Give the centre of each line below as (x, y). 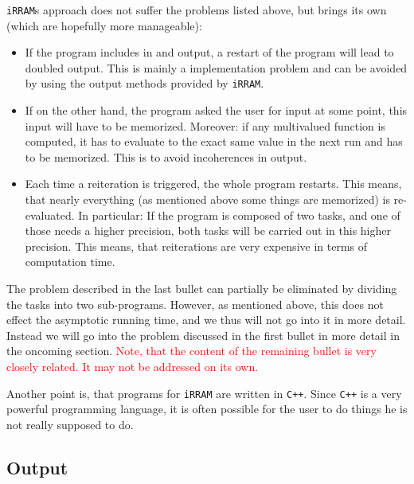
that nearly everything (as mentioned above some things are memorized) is (207, 199)
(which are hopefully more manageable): (104, 25)
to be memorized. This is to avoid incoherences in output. (166, 156)
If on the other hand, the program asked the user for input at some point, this (216, 110)
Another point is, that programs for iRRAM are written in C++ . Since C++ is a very (204, 393)
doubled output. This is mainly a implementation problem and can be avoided (216, 67)
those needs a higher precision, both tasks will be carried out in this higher (208, 230)
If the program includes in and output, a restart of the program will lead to (209, 52)
